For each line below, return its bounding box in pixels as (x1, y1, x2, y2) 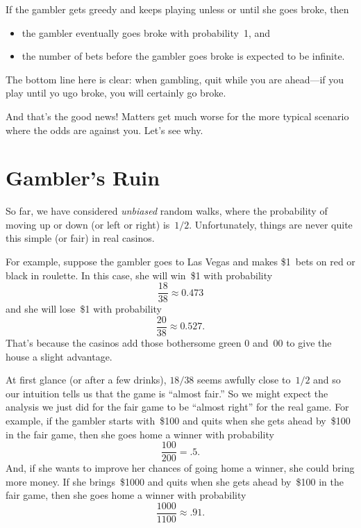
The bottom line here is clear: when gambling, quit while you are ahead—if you (6, 72, 344, 86)
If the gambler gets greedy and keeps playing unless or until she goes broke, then (6, 2, 349, 16)
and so (313, 372, 341, 387)
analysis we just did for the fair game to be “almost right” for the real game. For (6, 399, 349, 414)
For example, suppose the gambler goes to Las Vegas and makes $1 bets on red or (6, 254, 355, 269)
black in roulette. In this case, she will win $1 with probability (6, 267, 273, 282)
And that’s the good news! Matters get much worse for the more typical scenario (6, 108, 349, 123)
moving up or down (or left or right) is (6, 217, 170, 231)
